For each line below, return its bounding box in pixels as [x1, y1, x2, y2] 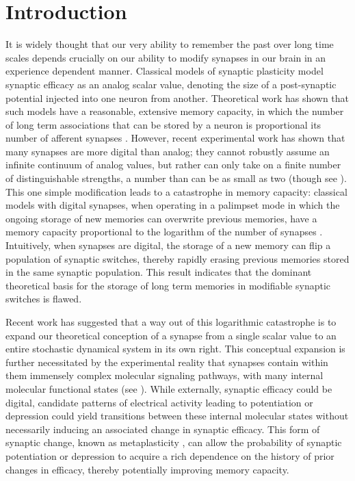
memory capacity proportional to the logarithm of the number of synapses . [5, 224, 323, 239]
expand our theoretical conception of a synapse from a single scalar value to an [5, 328, 337, 342]
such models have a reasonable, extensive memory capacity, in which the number [5, 104, 344, 118]
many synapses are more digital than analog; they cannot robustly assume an [5, 144, 330, 158]
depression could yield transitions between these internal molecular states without [5, 408, 349, 423]
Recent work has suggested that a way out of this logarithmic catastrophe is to [5, 315, 337, 328]
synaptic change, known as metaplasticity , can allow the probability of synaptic [5, 435, 342, 450]
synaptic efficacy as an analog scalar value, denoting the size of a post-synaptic [5, 77, 337, 91]
